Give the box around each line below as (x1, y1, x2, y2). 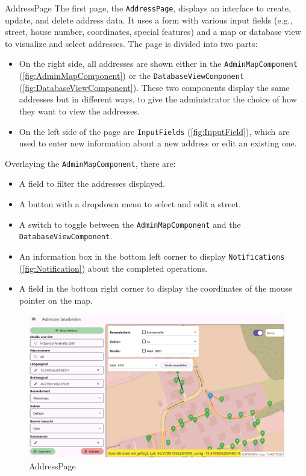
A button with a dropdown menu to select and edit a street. (19, 198, 241, 210)
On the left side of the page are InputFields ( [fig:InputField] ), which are (19, 125, 290, 137)
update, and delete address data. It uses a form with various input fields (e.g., (5, 13, 293, 26)
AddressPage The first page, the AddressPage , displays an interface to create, (5, 2, 291, 14)
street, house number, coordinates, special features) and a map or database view (5, 25, 301, 38)
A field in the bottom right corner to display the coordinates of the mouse (19, 282, 293, 295)
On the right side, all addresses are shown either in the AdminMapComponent (19, 57, 298, 70)
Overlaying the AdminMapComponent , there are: (5, 157, 176, 169)
